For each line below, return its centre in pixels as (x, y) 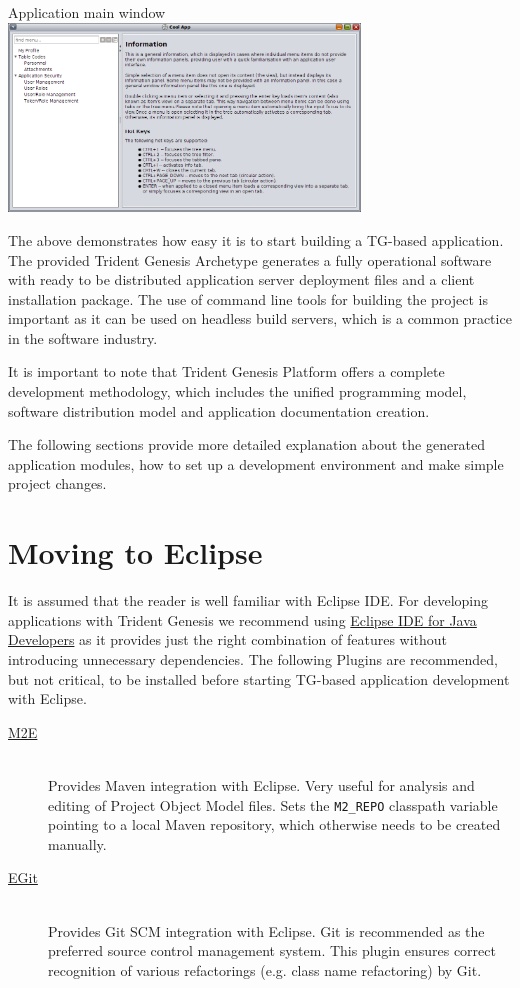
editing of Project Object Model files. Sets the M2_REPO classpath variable (273, 804)
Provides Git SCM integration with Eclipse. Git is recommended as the (266, 930)
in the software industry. (83, 337)
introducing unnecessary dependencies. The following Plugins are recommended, (253, 658)
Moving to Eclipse (135, 552)
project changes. (57, 483)
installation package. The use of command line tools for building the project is (248, 298)
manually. (77, 843)
